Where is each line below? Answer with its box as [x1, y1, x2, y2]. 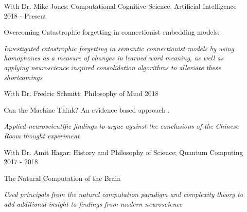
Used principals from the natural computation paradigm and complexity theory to [4, 189, 243, 199]
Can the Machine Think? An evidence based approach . [4, 104, 170, 115]
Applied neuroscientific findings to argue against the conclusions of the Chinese [4, 121, 239, 131]
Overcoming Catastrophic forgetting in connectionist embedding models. [4, 27, 220, 37]
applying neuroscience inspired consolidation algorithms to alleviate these [4, 62, 221, 72]
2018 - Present [4, 10, 47, 20]
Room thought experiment [4, 130, 80, 140]
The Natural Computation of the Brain [4, 173, 121, 183]
